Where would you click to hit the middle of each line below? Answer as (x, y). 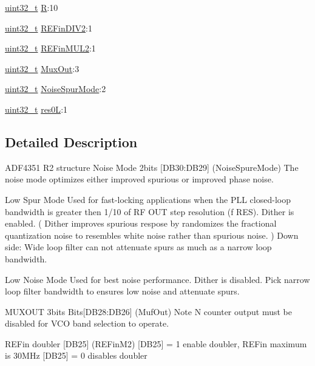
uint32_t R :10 (32, 7)
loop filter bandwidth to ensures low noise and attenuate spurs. (122, 291)
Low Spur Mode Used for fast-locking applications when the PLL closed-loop (148, 199)
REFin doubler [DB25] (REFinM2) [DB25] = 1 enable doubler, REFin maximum (156, 343)
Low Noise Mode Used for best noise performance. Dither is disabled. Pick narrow (157, 279)
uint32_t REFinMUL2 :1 (50, 48)
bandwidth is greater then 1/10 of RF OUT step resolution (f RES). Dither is (150, 211)
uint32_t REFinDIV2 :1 (49, 28)
